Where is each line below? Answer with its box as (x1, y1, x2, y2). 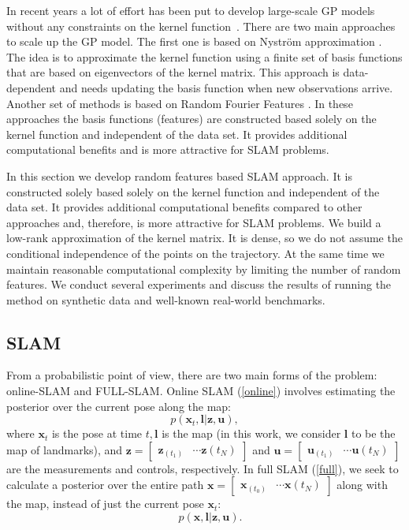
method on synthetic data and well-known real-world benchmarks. (6, 291, 325, 308)
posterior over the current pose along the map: (6, 397, 232, 414)
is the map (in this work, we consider (162, 425, 341, 442)
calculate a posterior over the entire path (6, 476, 204, 493)
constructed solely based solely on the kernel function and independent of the (6, 183, 380, 200)
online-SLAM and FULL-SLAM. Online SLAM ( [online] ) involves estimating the (6, 383, 396, 399)
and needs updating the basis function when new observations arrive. (59, 79, 393, 95)
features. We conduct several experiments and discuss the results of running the (6, 276, 392, 293)
